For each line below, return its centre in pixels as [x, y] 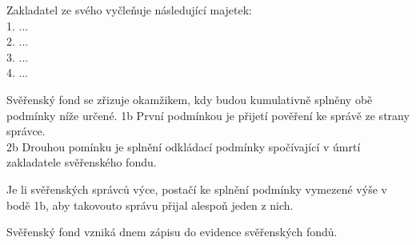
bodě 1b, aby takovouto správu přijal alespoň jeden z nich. [150, 205]
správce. [26, 131]
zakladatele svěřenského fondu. [82, 162]
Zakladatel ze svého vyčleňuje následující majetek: [129, 10]
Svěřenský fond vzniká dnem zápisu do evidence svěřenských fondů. [172, 232]
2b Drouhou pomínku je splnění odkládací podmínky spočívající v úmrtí [184, 146]
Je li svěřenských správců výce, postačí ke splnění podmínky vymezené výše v [197, 189]
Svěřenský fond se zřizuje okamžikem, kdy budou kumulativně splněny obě [190, 99]
